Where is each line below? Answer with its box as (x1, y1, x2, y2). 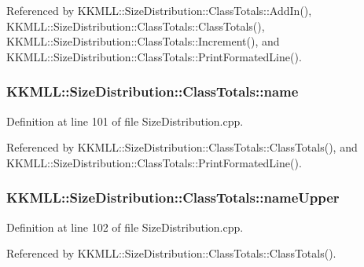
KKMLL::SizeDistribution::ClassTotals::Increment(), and (6, 33, 280, 49)
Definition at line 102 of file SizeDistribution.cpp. (6, 218, 244, 235)
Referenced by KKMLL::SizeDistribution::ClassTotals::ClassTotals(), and (6, 139, 358, 155)
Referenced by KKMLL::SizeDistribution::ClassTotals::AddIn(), (6, 2, 312, 18)
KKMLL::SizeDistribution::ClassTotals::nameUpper (6, 188, 340, 207)
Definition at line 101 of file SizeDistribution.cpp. (6, 112, 244, 129)
